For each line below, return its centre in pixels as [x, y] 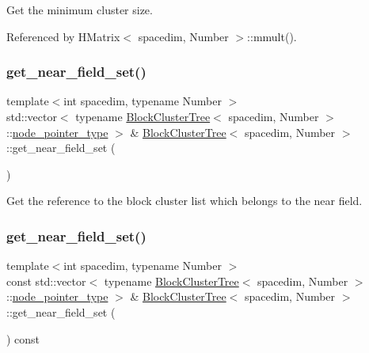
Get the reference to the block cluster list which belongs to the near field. [184, 201]
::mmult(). [272, 36]
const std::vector [46, 281]
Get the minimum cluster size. [80, 9]
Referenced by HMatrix [63, 36]
